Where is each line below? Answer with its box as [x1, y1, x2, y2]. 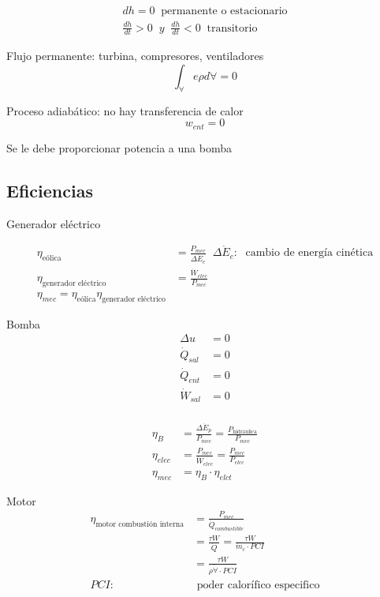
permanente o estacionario [161, 6, 288, 17]
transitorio [207, 22, 258, 34]
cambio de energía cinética [245, 247, 374, 259]
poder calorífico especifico [196, 579, 320, 591]
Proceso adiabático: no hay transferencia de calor [6, 102, 244, 118]
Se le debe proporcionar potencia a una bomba [6, 139, 232, 156]
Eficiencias [6, 178, 93, 202]
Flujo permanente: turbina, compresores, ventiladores [6, 47, 264, 64]
